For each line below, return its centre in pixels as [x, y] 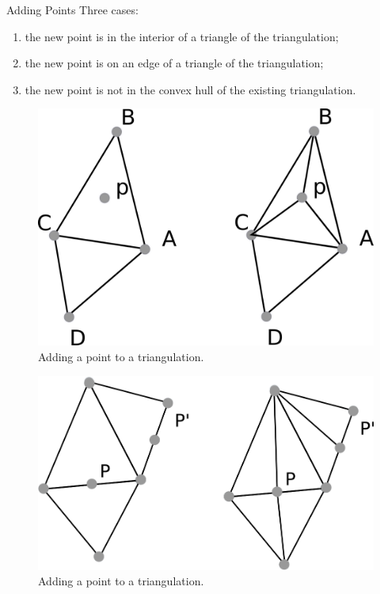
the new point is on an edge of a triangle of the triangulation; [174, 63]
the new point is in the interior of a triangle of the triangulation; [182, 36]
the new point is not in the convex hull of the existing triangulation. [190, 89]
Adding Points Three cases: [72, 10]
